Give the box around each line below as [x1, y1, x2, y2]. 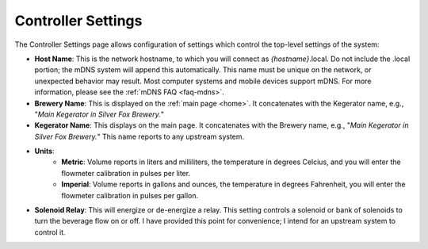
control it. [34, 227, 67, 237]
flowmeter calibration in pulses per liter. [61, 168, 190, 178]
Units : [34, 147, 55, 156]
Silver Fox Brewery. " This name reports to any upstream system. [34, 132, 245, 141]
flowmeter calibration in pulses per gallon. [61, 190, 199, 200]
